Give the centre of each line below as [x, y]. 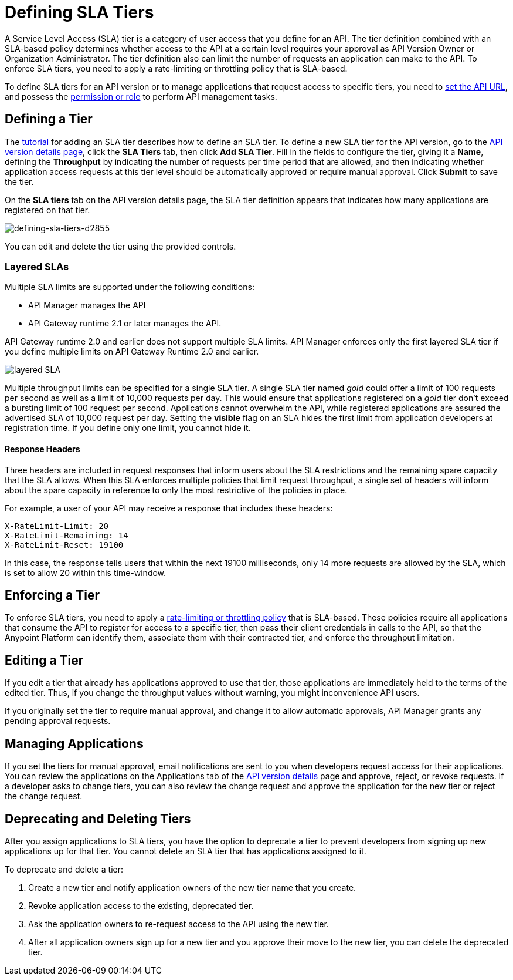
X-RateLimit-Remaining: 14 [67, 535]
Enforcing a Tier [52, 595]
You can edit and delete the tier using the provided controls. [120, 246]
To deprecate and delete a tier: [64, 869]
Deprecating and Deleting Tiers [98, 819]
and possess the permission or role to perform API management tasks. [141, 96]
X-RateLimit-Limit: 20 [57, 526]
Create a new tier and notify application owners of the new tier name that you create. [192, 887]
